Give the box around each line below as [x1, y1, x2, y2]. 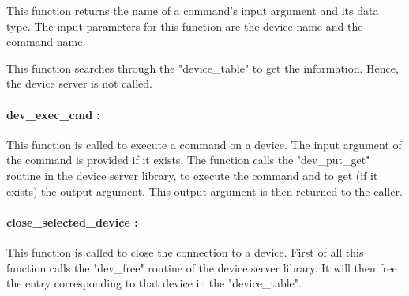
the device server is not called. [6, 75, 152, 92]
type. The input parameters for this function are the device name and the [6, 17, 363, 34]
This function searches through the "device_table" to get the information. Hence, [6, 59, 399, 76]
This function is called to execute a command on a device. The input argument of [6, 136, 402, 152]
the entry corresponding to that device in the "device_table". [6, 275, 302, 291]
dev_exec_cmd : [6, 106, 100, 122]
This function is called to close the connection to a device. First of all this [6, 243, 364, 260]
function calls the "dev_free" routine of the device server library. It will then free [6, 259, 397, 275]
